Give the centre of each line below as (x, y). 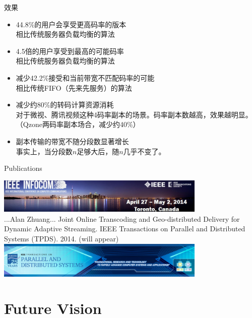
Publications (23, 168)
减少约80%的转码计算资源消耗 (65, 105)
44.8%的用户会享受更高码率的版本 (71, 24)
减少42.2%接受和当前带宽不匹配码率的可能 (85, 77)
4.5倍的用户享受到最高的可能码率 (70, 51)
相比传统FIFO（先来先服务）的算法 (74, 87)
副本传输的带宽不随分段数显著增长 (72, 141)
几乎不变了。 (144, 151)
